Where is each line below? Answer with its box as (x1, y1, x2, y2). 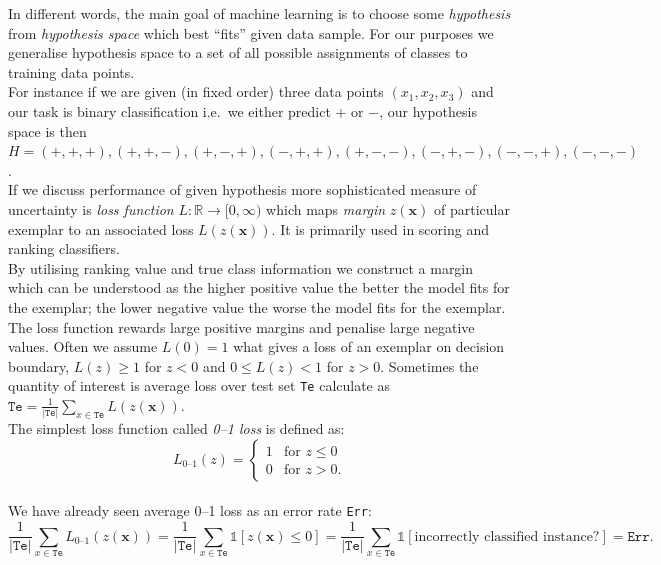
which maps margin (266, 198, 386, 219)
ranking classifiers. (8, 238, 120, 259)
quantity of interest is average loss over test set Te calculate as (8, 375, 391, 396)
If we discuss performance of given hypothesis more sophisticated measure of (8, 179, 477, 200)
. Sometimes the (380, 355, 479, 376)
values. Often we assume (8, 336, 158, 357)
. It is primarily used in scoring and (271, 218, 489, 239)
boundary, (8, 355, 70, 376)
